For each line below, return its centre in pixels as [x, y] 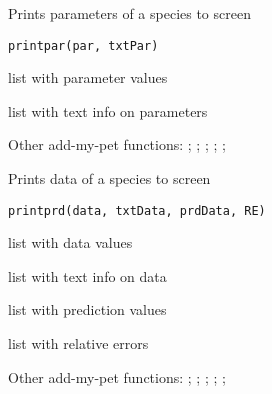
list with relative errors [78, 343]
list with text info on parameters [108, 110]
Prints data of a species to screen [109, 178]
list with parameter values [88, 77]
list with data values [70, 242]
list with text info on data [87, 275]
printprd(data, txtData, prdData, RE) [137, 210]
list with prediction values [87, 309]
